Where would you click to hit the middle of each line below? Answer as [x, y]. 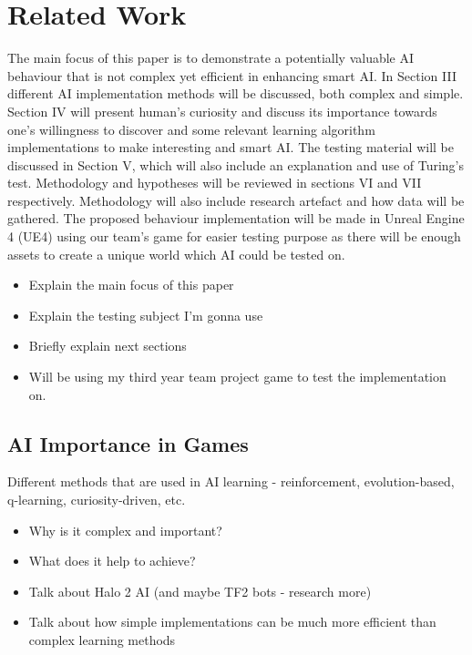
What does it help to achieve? [112, 561]
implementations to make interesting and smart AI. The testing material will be [231, 147]
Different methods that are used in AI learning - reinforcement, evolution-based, [231, 481]
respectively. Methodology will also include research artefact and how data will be [236, 200]
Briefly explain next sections [108, 346]
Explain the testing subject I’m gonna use [146, 315]
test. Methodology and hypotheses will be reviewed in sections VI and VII [215, 183]
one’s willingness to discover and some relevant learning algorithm [191, 129]
